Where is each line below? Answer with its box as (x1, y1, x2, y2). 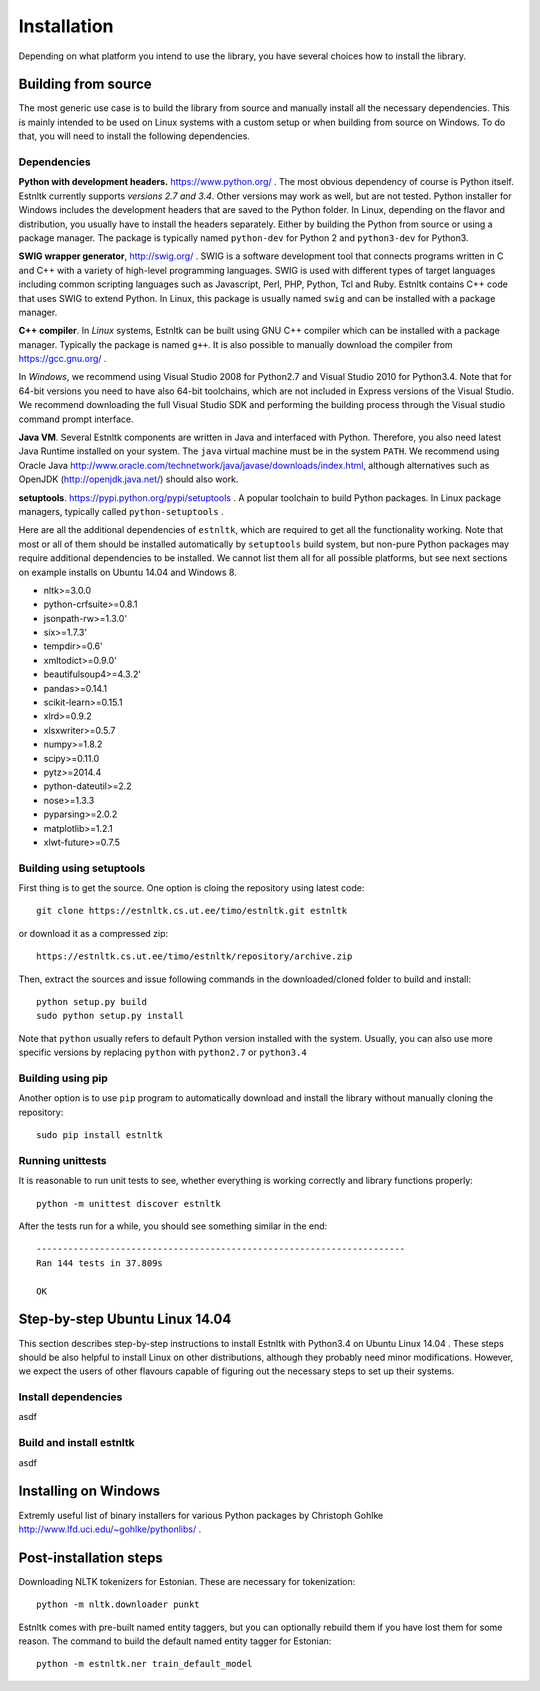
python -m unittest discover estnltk (36, 1198, 222, 1209)
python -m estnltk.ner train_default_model (36, 1658, 253, 1670)
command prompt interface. (18, 413, 134, 425)
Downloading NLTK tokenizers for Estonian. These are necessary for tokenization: (18, 1575, 356, 1587)
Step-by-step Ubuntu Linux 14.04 (18, 1311, 232, 1328)
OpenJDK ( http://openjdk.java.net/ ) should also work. (18, 473, 239, 485)
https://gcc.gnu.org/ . (18, 353, 107, 365)
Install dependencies (18, 1390, 123, 1404)
